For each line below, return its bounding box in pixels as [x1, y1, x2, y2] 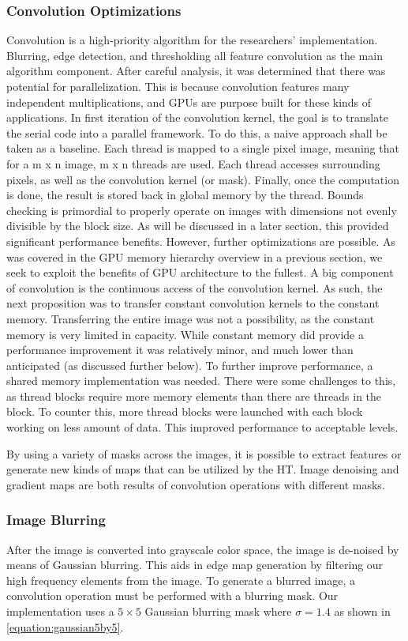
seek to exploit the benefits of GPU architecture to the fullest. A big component [6, 264, 394, 281]
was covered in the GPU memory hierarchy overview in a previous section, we [6, 248, 383, 265]
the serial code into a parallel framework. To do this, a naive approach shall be [6, 124, 387, 141]
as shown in [334, 603, 391, 620]
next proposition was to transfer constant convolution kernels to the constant [6, 295, 380, 311]
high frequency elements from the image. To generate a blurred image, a [6, 571, 356, 588]
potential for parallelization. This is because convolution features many [6, 78, 350, 94]
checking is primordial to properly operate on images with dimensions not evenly [6, 202, 397, 218]
